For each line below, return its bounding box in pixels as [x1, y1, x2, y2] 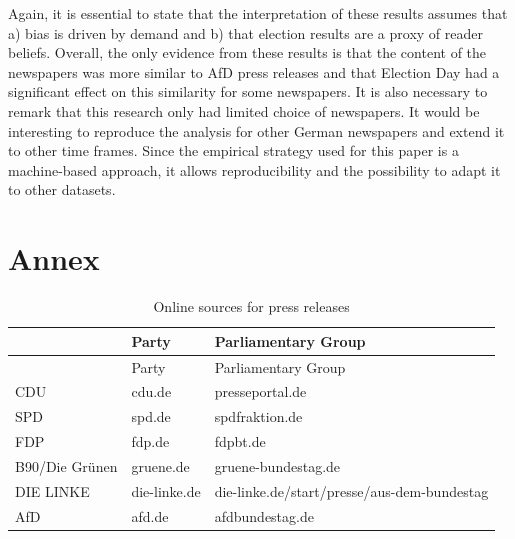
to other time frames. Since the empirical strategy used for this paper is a [8, 140, 459, 161]
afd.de [131, 505, 169, 526]
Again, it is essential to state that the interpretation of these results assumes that [8, 3, 508, 23]
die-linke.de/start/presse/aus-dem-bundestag [214, 480, 489, 501]
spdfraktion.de [214, 406, 303, 427]
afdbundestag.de [214, 505, 314, 526]
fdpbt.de [214, 431, 266, 452]
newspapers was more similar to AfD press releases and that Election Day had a [8, 61, 500, 82]
